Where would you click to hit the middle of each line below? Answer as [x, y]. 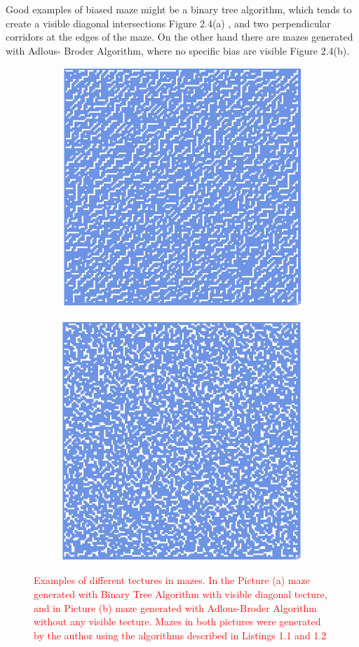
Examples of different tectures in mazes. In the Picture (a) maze [172, 580]
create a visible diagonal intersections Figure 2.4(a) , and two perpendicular [168, 23]
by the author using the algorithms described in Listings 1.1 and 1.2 [180, 635]
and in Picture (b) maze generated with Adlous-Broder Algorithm [175, 607]
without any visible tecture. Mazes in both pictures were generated [177, 621]
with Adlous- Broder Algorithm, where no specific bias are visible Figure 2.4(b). [178, 50]
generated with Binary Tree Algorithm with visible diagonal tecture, [181, 594]
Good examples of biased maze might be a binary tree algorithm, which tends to [179, 9]
